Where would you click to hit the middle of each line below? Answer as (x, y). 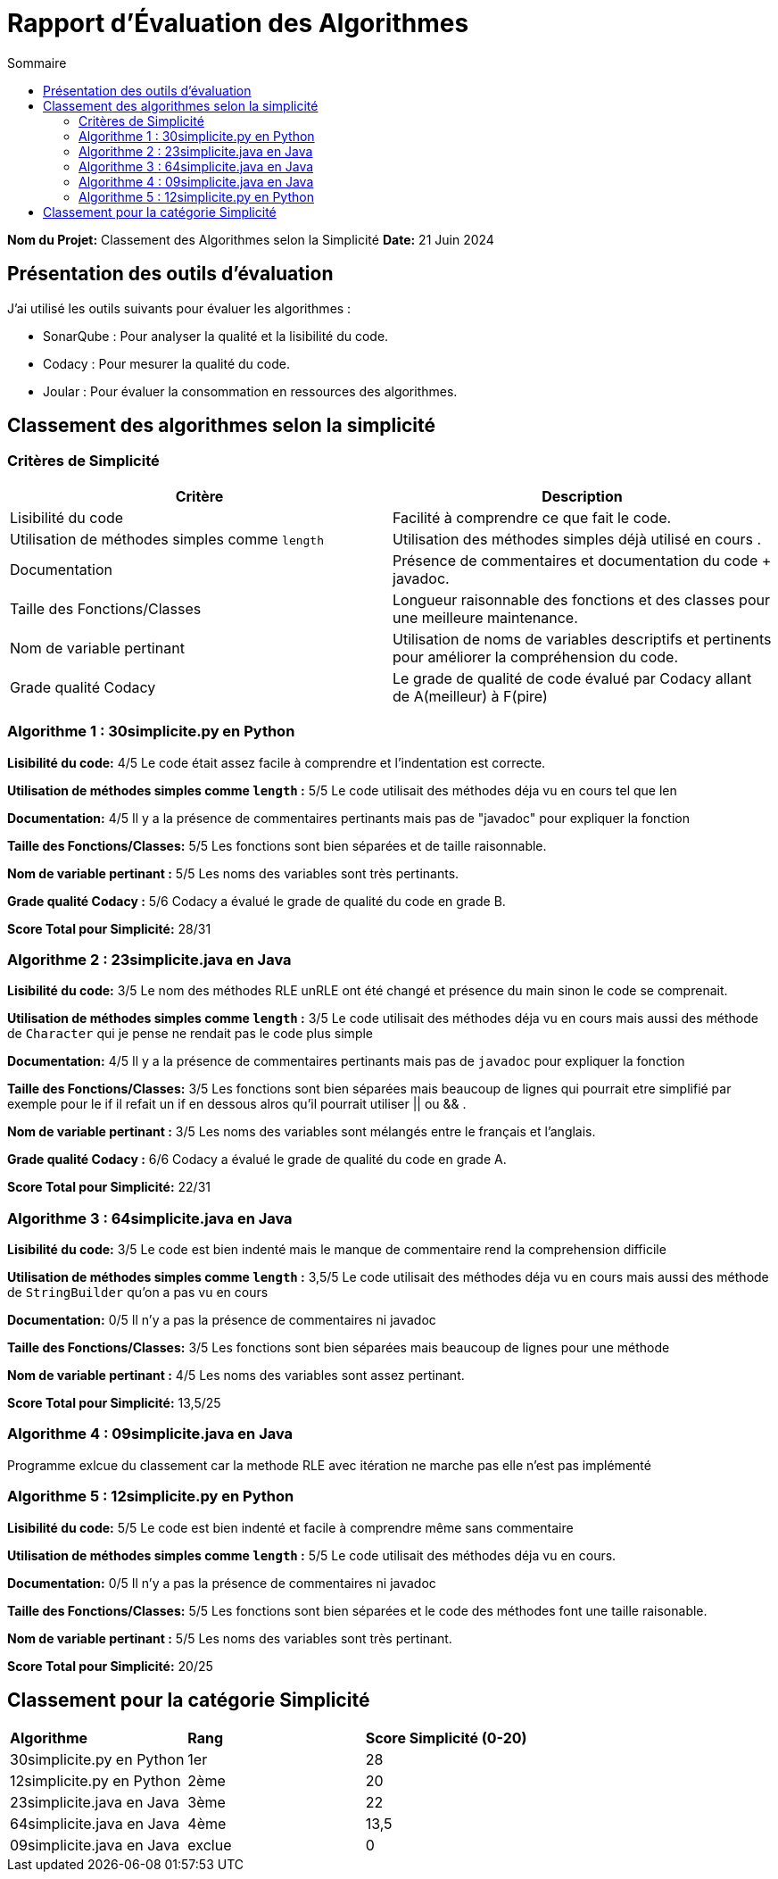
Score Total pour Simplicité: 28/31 (109, 928)
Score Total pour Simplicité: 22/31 (109, 1187)
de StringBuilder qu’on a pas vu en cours (138, 1293)
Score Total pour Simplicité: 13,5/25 (114, 1403)
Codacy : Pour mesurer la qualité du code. (166, 363)
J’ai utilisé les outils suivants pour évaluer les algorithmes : (179, 308)
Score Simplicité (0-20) (446, 1738)
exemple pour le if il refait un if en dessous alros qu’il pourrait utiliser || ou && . (237, 1104)
